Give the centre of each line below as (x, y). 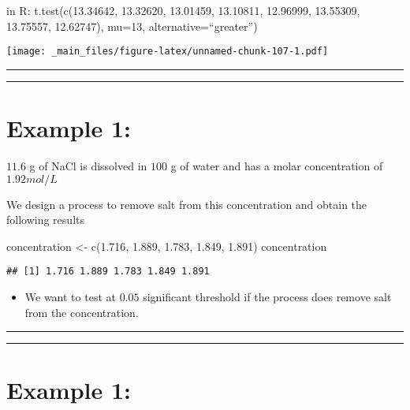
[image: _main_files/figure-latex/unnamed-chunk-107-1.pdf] (168, 52)
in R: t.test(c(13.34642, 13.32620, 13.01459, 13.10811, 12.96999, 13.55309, (183, 10)
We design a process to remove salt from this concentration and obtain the (187, 204)
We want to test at (70, 296)
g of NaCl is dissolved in (88, 165)
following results (45, 220)
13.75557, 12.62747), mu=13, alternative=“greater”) (132, 26)
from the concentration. (82, 312)
